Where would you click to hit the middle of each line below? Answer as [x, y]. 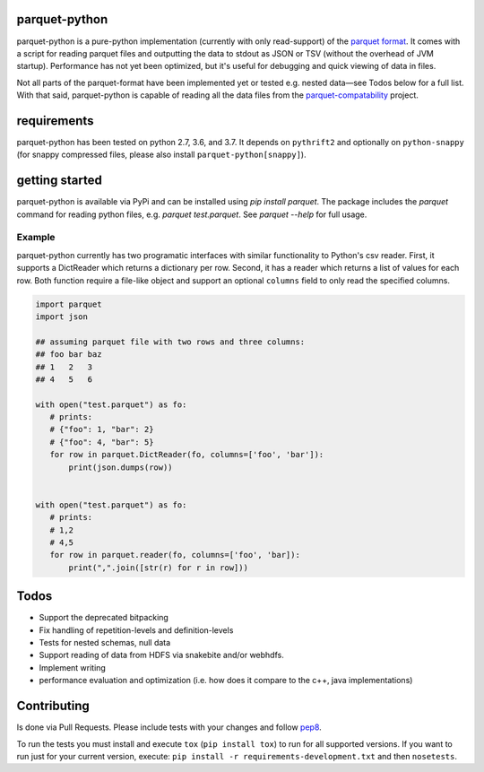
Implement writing [73, 667]
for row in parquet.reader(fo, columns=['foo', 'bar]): [175, 555]
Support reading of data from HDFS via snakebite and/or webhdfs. [161, 655]
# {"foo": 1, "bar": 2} [102, 429]
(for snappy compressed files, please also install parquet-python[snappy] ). [161, 155]
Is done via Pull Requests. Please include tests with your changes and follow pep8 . [169, 727]
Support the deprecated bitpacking [104, 618]
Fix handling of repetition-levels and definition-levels [136, 630]
